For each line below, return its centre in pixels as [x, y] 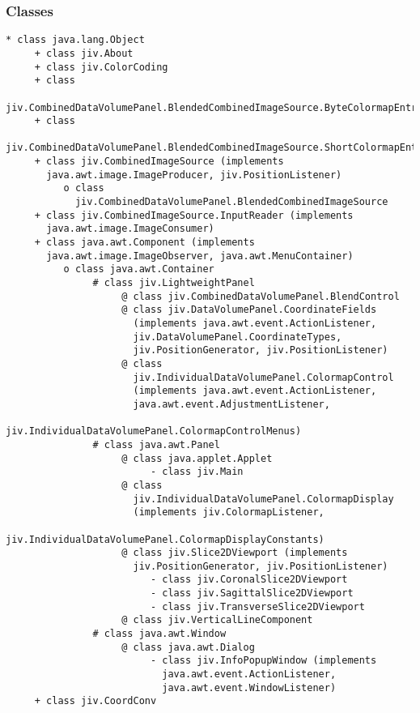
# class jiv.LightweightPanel [174, 283]
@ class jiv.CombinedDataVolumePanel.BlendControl [261, 296]
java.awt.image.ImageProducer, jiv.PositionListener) [194, 175]
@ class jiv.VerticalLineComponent [217, 620]
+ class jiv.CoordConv [95, 701]
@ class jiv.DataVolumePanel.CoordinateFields [249, 310]
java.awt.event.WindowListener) [249, 687]
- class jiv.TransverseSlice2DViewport [257, 606]
